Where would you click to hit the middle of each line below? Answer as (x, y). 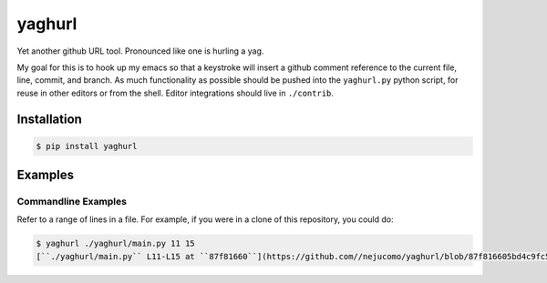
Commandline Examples (72, 202)
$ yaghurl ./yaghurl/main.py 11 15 (115, 244)
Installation (49, 119)
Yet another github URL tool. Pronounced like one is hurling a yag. (140, 51)
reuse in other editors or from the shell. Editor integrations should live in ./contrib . (175, 93)
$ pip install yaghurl (87, 146)
